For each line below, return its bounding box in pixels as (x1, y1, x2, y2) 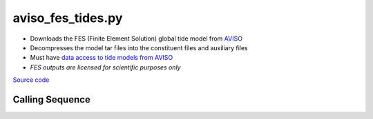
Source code (12, 76, 50, 84)
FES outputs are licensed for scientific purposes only (30, 63, 181, 72)
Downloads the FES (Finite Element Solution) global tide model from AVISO (30, 34, 243, 43)
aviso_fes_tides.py (12, 10, 123, 25)
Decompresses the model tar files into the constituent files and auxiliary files (30, 43, 248, 52)
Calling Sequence (12, 94, 91, 105)
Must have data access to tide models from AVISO (30, 54, 173, 62)
